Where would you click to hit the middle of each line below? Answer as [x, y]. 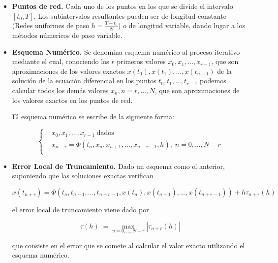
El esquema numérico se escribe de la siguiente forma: [93, 116]
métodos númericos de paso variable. [67, 35]
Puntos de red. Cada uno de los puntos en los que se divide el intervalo [123, 6]
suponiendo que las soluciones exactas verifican [83, 176]
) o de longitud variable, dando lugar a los [182, 25]
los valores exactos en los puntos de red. [72, 100]
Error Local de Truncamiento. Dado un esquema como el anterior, [118, 166]
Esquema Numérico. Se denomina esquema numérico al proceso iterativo [126, 51]
